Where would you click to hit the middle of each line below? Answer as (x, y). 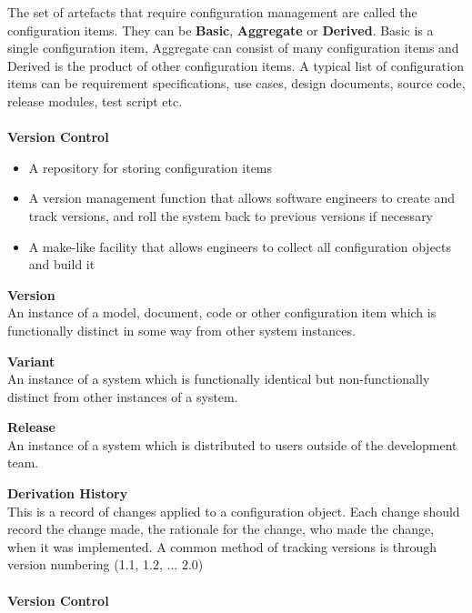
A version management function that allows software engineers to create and (242, 198)
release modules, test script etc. (95, 100)
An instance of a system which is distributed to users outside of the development (232, 444)
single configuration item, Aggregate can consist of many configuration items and (233, 48)
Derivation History (68, 493)
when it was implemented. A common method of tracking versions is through (222, 546)
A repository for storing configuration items (151, 167)
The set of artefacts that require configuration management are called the (212, 12)
